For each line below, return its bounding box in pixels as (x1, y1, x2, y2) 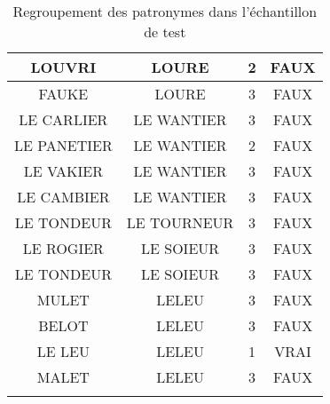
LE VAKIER (23, 161, 104, 181)
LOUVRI (30, 57, 97, 77)
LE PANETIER (14, 135, 113, 155)
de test (144, 21, 186, 42)
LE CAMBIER (17, 186, 110, 207)
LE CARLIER (19, 109, 108, 130)
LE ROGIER (22, 238, 104, 258)
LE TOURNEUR (126, 212, 234, 233)
